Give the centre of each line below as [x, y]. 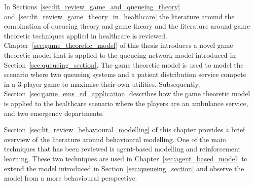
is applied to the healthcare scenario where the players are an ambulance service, [126, 103]
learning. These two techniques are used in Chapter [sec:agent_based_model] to [126, 158]
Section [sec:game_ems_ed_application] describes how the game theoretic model [127, 93]
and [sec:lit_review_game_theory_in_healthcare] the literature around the [119, 16]
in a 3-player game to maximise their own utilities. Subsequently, [102, 84]
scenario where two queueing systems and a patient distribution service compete [125, 74]
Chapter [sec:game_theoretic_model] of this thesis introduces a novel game [119, 45]
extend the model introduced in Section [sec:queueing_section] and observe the [124, 168]
